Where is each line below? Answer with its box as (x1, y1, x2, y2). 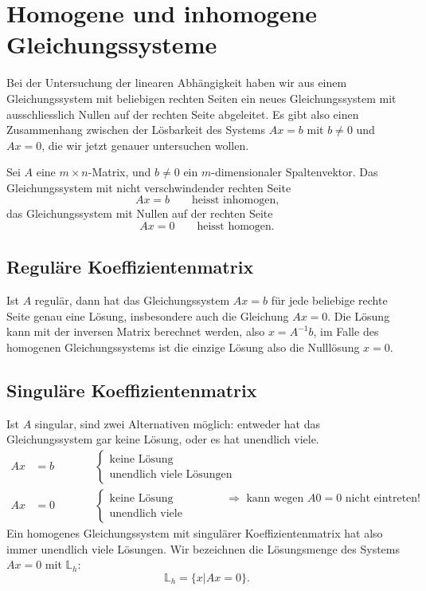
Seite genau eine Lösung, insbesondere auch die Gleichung (6, 307, 289, 324)
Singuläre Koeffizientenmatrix (6, 378, 257, 403)
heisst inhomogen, (192, 195, 279, 207)
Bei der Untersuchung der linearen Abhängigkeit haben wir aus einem (6, 74, 347, 91)
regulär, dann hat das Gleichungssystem (34, 292, 230, 309)
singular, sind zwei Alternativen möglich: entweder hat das (34, 415, 320, 431)
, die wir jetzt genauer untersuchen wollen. (41, 136, 249, 153)
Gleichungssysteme (6, 28, 217, 61)
